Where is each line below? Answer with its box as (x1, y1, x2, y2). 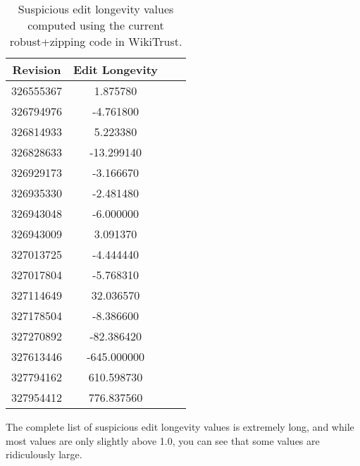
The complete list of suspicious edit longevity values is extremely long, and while (6, 419, 354, 434)
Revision (12, 61, 61, 78)
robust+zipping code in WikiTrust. (9, 33, 182, 49)
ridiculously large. (6, 447, 82, 462)
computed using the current (27, 17, 164, 33)
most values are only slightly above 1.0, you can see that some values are (6, 433, 320, 448)
